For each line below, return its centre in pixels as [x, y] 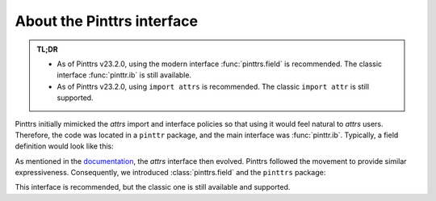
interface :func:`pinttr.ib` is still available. [124, 75]
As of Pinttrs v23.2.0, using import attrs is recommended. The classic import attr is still [213, 86]
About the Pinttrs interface [106, 21]
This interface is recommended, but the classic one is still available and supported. [153, 187]
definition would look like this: [65, 146]
